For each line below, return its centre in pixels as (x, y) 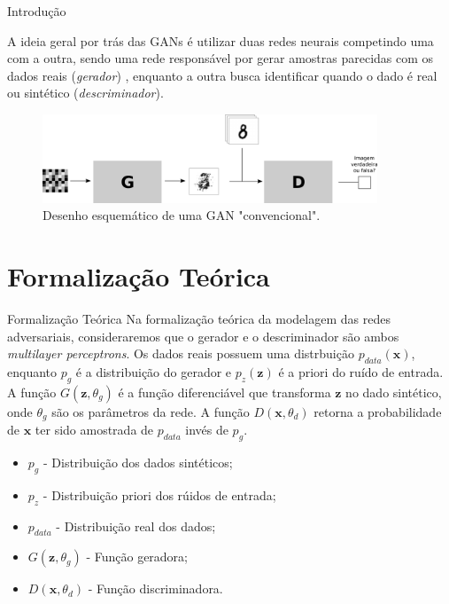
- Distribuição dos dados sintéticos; (138, 462)
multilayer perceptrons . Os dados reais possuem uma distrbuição (181, 353)
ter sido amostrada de (94, 430)
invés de (207, 430)
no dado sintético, (394, 392)
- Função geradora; (137, 557)
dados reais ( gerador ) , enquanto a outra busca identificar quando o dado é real (222, 75)
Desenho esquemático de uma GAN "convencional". (182, 215)
